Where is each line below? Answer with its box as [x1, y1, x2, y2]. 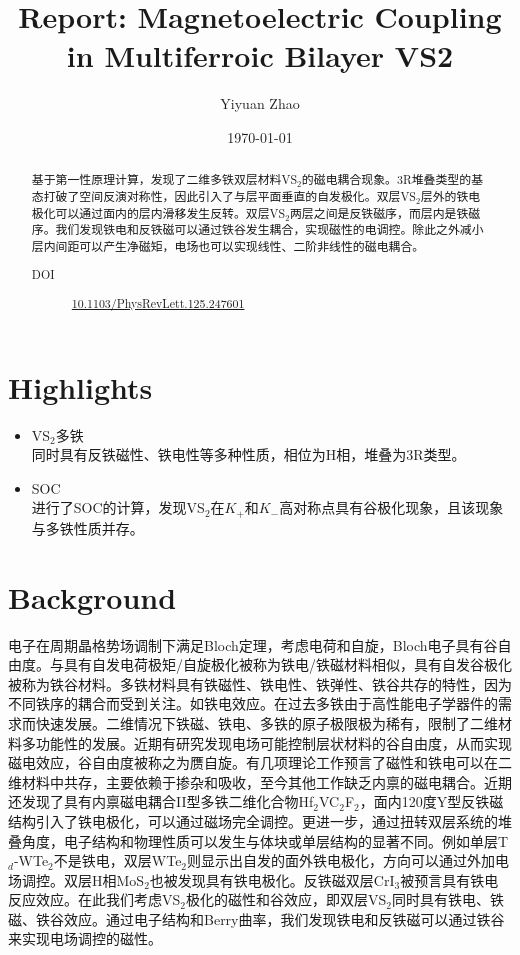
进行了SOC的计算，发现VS [31, 497, 205, 518]
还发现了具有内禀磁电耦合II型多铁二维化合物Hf [8, 791, 314, 812]
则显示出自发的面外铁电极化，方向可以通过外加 [187, 850, 496, 871]
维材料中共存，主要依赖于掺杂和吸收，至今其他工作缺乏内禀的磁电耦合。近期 [8, 771, 512, 792]
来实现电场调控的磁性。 [8, 928, 162, 949]
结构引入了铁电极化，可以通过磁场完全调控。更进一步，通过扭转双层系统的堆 [8, 810, 512, 831]
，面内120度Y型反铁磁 [359, 791, 504, 812]
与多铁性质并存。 [31, 517, 144, 538]
